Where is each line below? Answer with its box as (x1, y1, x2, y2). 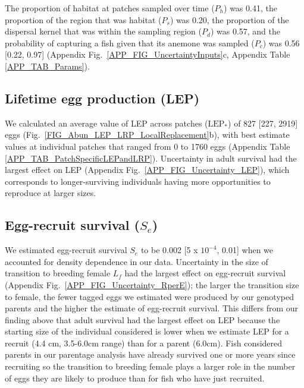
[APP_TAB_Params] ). (5, 59, 90, 72)
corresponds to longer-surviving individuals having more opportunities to (5, 175, 271, 187)
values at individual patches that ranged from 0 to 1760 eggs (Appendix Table (5, 140, 290, 152)
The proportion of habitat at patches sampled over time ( (5, 2, 215, 14)
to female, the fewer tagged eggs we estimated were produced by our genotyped (5, 290, 294, 302)
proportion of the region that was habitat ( (5, 13, 162, 26)
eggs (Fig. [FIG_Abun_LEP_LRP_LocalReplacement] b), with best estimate (5, 128, 290, 141)
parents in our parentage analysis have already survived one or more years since (5, 348, 296, 361)
